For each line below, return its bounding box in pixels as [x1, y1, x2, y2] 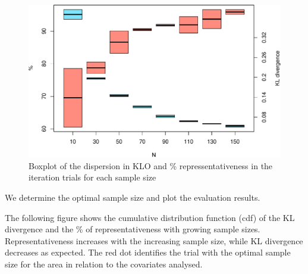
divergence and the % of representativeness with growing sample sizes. [5, 223, 260, 235]
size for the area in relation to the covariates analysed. [5, 258, 203, 270]
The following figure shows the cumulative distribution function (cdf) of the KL [5, 211, 295, 223]
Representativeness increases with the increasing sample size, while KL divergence [5, 234, 303, 247]
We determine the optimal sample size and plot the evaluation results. [5, 191, 260, 204]
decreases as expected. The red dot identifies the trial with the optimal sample [5, 246, 291, 259]
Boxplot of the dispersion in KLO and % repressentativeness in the [29, 159, 273, 172]
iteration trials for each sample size [29, 171, 156, 183]
